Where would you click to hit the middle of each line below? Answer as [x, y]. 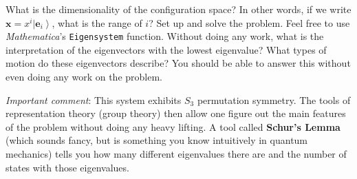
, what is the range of [97, 22]
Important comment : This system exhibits [94, 99]
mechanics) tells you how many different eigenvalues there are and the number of [176, 154]
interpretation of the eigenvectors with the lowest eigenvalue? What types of [166, 49]
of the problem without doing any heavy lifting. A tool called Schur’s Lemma [173, 126]
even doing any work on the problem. [84, 77]
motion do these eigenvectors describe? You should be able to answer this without [178, 63]
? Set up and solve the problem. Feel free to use [249, 22]
